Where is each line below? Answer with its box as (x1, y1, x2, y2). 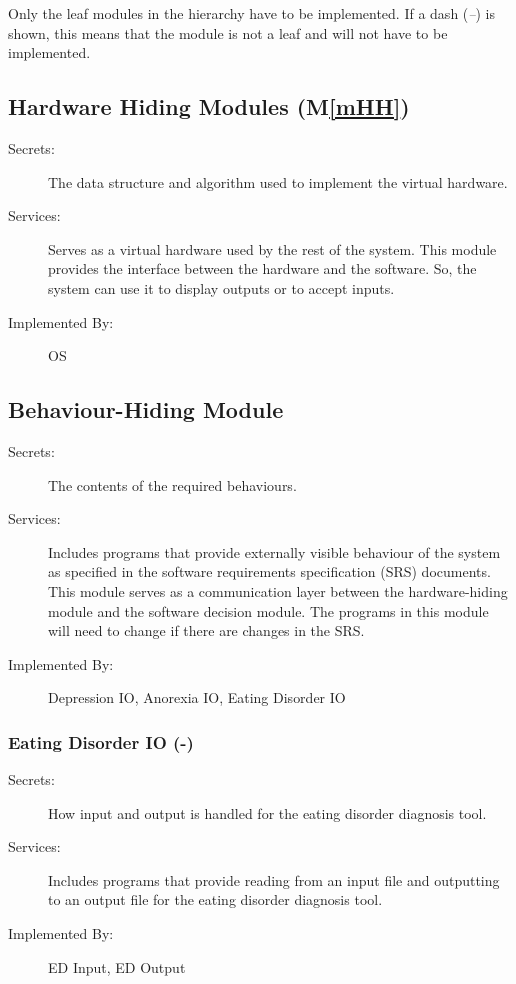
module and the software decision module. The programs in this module (48, 600, 489, 621)
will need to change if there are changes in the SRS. (48, 620, 365, 641)
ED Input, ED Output (48, 956, 186, 977)
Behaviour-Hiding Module (8, 394, 284, 425)
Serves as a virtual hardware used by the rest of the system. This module (48, 238, 497, 259)
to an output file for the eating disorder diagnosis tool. (48, 889, 383, 910)
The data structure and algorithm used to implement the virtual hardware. (48, 171, 508, 192)
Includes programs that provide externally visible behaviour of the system (48, 541, 501, 562)
